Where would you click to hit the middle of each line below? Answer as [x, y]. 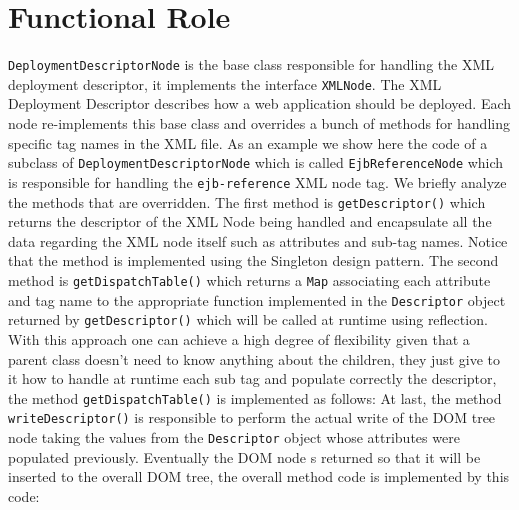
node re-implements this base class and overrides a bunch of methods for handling [259, 123]
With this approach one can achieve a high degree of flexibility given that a [239, 338]
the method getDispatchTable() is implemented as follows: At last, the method [255, 397]
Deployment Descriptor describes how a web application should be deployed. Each [260, 103]
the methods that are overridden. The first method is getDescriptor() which [247, 201]
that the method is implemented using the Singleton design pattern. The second [253, 260]
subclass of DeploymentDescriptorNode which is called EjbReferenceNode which [256, 162]
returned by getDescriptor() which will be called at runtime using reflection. [248, 319]
